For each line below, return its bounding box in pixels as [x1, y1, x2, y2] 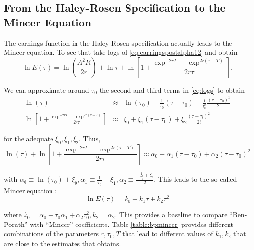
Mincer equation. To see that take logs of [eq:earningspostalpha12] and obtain [4, 47, 238, 57]
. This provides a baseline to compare [115, 209, 228, 220]
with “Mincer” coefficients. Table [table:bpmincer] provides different [30, 219, 234, 229]
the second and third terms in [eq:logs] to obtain [99, 84, 245, 95]
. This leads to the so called [154, 174, 237, 184]
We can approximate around [4, 84, 89, 95]
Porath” [4, 219, 28, 229]
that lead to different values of [122, 228, 213, 239]
